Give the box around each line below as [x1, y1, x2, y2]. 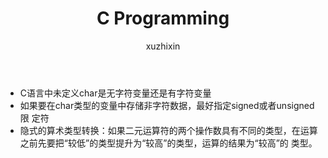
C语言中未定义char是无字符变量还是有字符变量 [19, 87, 212, 99]
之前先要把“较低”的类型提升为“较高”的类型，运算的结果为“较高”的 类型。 [19, 137, 318, 149]
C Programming [96, 7, 230, 30]
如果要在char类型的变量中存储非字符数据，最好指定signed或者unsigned [19, 99, 315, 111]
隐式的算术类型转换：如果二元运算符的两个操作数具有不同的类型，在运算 [19, 124, 318, 136]
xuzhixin [145, 40, 181, 52]
